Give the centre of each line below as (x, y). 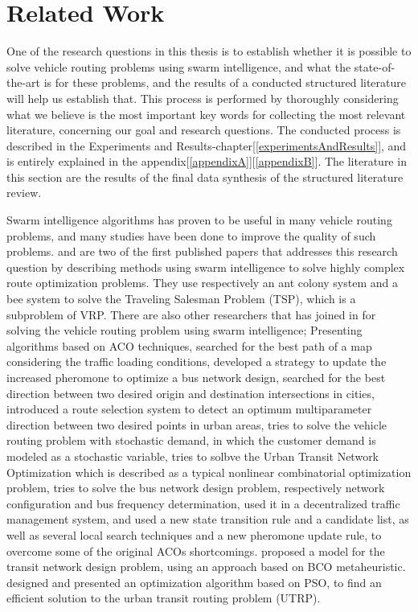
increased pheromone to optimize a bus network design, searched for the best (196, 377)
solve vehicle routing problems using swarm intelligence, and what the (179, 66)
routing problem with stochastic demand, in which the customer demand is (191, 440)
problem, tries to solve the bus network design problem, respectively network (196, 488)
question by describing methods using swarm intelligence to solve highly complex (206, 267)
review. (24, 193)
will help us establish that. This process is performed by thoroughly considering (203, 98)
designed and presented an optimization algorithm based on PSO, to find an (194, 582)
